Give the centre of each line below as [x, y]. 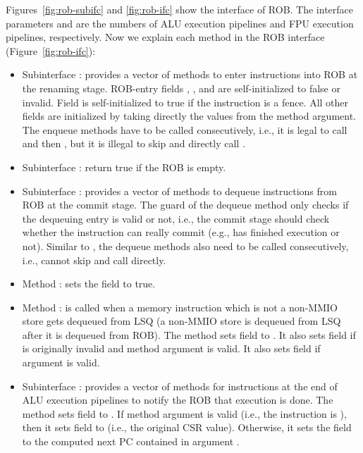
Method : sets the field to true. [89, 284]
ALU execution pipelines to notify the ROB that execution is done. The [178, 400]
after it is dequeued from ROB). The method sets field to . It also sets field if [189, 334]
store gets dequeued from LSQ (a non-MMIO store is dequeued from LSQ [181, 321]
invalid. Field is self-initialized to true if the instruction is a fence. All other [185, 102]
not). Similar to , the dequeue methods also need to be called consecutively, [185, 246]
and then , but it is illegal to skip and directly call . [134, 143]
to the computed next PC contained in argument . [131, 441]
